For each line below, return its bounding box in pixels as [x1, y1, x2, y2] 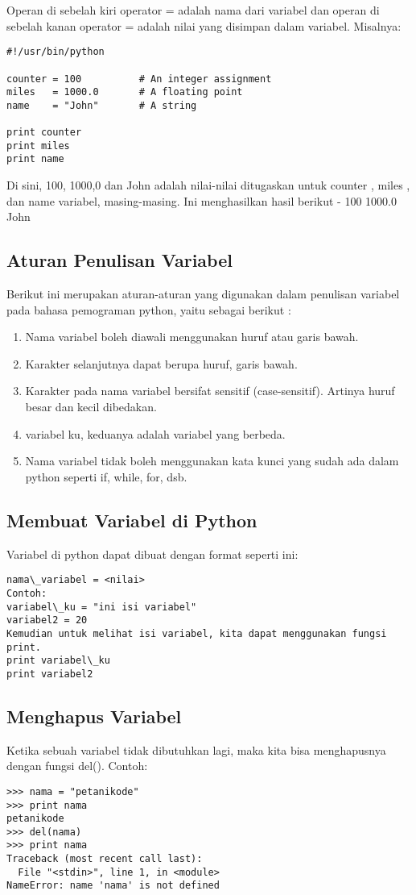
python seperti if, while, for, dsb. [25, 468, 187, 485]
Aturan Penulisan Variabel [6, 248, 233, 273]
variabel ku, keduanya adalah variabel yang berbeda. [25, 425, 286, 442]
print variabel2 [6, 668, 93, 680]
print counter [6, 127, 82, 139]
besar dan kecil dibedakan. [25, 398, 157, 415]
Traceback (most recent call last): [6, 853, 203, 865]
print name [6, 153, 64, 165]
